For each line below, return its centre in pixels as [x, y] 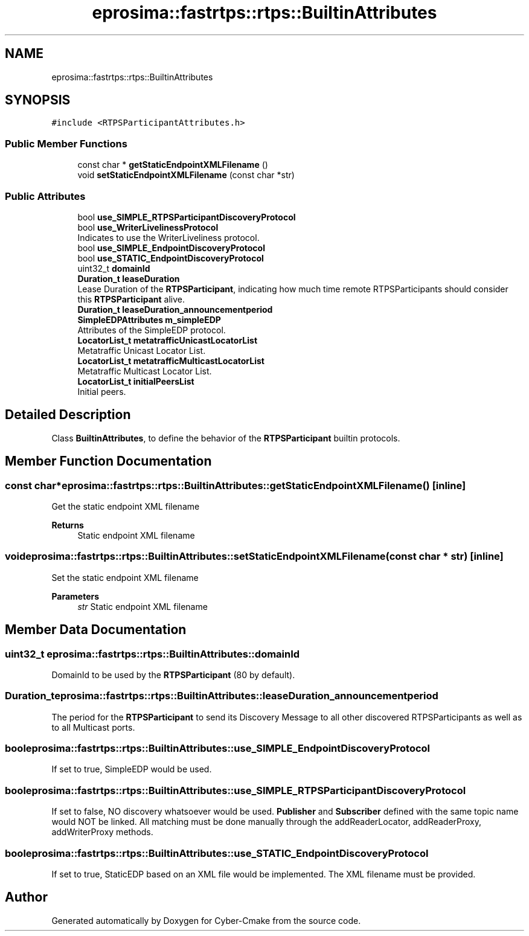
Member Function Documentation [108, 461]
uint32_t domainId [114, 268]
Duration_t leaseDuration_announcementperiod [175, 309]
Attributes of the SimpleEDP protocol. [152, 330]
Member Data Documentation [96, 630]
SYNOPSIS [38, 100]
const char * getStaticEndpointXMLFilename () [173, 165]
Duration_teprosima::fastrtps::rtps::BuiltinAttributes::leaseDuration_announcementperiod [222, 696]
